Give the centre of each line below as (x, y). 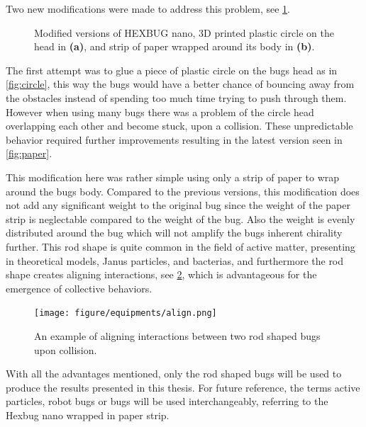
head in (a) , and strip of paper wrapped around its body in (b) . (174, 46)
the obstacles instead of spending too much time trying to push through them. (176, 97)
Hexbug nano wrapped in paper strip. (88, 415)
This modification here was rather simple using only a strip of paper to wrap (173, 177)
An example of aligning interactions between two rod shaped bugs (177, 335)
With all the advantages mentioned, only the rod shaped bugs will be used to (174, 374)
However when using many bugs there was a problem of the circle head (160, 112)
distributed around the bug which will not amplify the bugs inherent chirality (174, 233)
